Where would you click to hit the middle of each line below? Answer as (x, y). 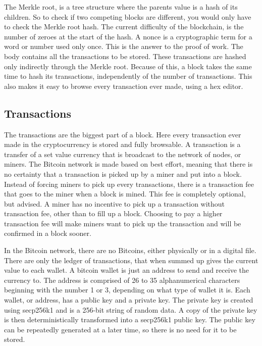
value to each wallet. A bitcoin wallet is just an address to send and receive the (126, 270)
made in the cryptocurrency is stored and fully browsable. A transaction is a (122, 144)
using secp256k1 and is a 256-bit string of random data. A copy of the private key (131, 309)
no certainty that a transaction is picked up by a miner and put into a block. (123, 174)
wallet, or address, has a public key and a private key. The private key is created (129, 300)
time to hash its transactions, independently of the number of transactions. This (128, 76)
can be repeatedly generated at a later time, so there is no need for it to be (120, 329)
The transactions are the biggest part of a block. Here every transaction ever (123, 134)
